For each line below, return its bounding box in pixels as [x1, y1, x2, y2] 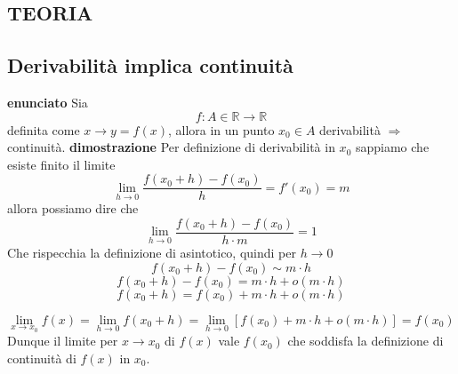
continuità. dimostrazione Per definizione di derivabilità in [7, 138, 335, 156]
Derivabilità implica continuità [7, 52, 293, 79]
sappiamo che [355, 138, 430, 156]
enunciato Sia [7, 92, 88, 111]
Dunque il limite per [7, 331, 118, 350]
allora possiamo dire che [7, 199, 139, 218]
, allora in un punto [167, 120, 275, 139]
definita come [7, 120, 80, 139]
